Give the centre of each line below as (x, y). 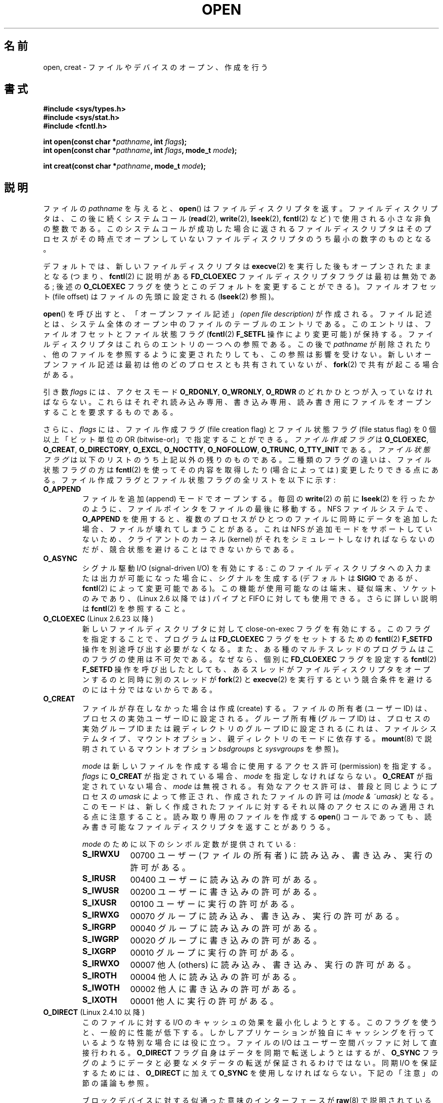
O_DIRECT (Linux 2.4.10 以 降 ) (94, 1012)
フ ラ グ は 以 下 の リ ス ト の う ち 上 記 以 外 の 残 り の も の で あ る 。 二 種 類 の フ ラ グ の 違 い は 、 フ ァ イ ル (237, 460)
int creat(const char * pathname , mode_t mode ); (125, 166)
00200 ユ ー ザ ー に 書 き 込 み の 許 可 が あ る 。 (226, 892)
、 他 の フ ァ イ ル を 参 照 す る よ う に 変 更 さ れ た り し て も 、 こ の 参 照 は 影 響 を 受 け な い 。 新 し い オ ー (237, 354)
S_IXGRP (99, 951)
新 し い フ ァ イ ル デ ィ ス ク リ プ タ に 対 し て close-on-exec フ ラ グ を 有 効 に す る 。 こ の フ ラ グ (256, 629)
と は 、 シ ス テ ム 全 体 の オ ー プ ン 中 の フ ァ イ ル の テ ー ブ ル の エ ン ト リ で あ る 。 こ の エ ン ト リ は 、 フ (237, 324)
